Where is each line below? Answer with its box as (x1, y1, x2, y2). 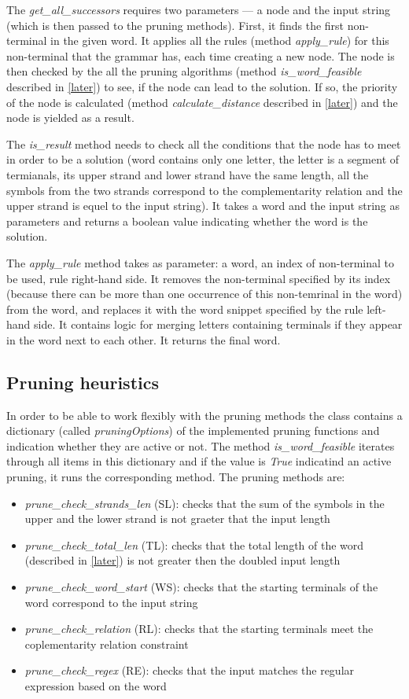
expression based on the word (24, 677, 167, 693)
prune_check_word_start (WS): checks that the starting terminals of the (24, 579, 378, 595)
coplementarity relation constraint (24, 635, 189, 652)
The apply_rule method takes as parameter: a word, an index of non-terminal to (6, 254, 395, 270)
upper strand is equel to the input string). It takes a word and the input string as (6, 197, 400, 214)
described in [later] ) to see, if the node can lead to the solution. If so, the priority (6, 78, 398, 94)
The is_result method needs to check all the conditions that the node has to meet (6, 135, 401, 152)
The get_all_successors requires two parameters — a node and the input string (6, 2, 391, 17)
